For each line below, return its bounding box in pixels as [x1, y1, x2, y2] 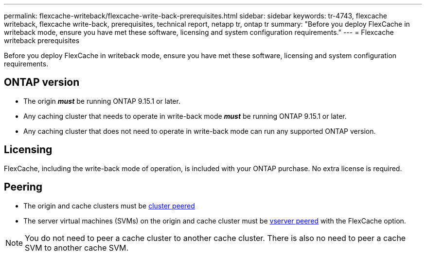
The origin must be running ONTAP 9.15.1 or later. [23, 96, 180, 105]
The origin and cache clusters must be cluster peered [23, 201, 195, 210]
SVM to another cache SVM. [25, 242, 129, 253]
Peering [4, 181, 43, 193]
